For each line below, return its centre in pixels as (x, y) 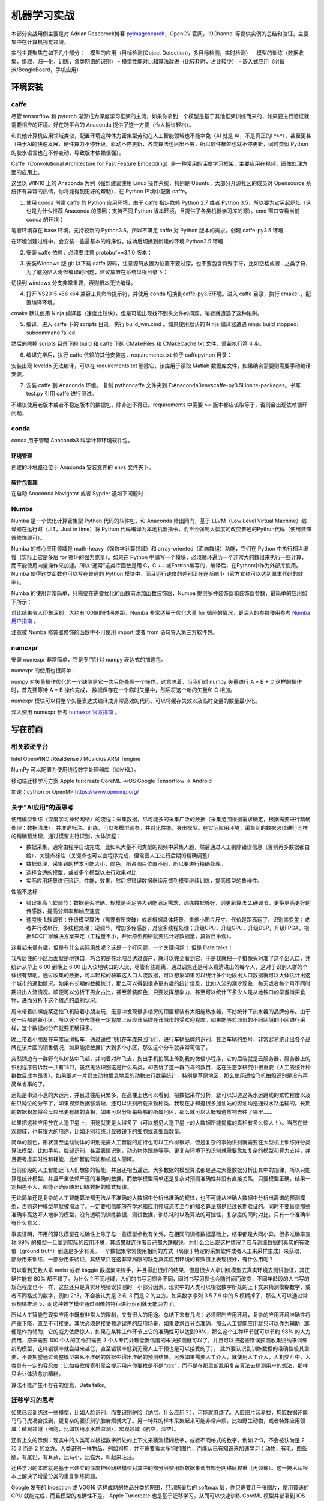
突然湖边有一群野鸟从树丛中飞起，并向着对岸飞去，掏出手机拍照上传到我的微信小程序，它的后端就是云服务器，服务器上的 (161, 1059)
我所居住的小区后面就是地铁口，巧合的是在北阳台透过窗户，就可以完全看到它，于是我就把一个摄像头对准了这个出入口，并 (161, 958)
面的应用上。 (27, 172)
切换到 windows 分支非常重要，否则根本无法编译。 (73, 283)
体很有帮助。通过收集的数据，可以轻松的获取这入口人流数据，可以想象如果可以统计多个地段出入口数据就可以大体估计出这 (161, 975)
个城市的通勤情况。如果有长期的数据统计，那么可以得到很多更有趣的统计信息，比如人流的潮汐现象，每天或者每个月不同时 (161, 983)
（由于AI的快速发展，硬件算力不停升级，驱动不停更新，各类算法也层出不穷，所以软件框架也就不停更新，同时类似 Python (160, 144)
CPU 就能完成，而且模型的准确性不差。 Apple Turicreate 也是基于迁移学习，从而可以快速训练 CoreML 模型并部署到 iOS (158, 1496)
